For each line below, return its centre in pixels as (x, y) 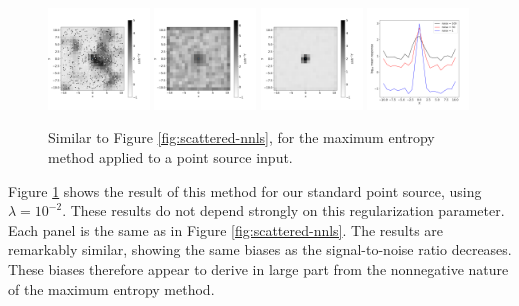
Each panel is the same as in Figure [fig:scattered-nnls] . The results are (226, 229)
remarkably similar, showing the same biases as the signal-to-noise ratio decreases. (260, 249)
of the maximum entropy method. (111, 288)
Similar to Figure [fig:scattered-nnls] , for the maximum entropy (241, 137)
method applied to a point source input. (170, 156)
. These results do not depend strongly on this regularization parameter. (283, 210)
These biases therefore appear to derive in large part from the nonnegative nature (258, 268)
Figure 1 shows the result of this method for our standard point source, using (245, 190)
